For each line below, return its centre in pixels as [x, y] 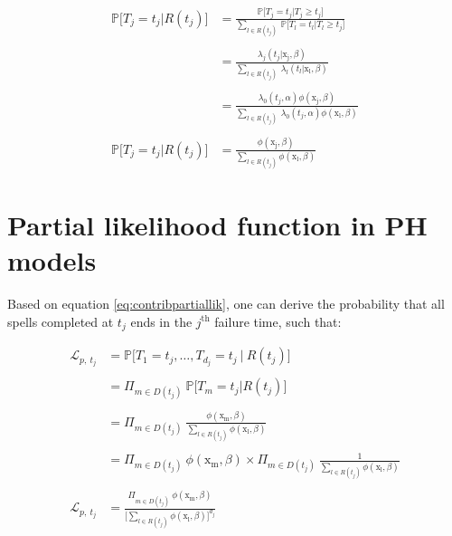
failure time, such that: [278, 321]
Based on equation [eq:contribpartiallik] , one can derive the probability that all [226, 304]
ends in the [161, 321]
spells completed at [61, 321]
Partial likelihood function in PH [217, 224]
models [52, 260]
